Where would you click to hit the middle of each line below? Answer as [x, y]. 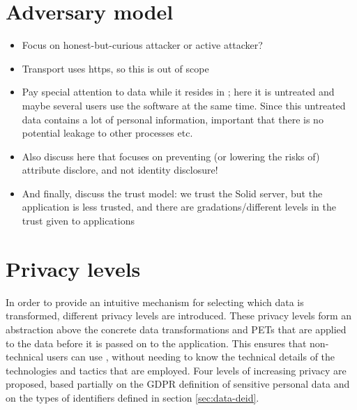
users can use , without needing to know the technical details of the [191, 357]
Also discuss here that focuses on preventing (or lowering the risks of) [171, 156]
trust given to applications [78, 221]
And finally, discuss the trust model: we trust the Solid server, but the [172, 193]
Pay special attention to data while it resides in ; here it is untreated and [178, 92]
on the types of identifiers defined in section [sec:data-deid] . [132, 397]
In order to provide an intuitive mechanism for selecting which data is [155, 302]
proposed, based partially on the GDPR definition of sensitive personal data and [178, 384]
